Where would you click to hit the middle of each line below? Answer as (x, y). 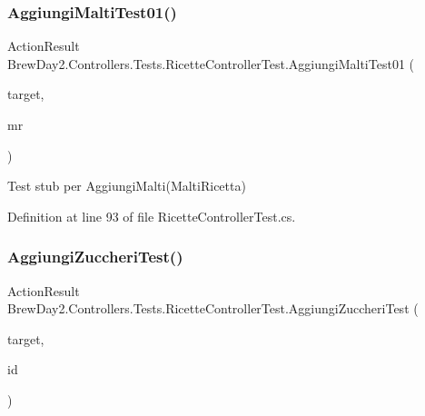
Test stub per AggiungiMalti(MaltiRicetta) (127, 186)
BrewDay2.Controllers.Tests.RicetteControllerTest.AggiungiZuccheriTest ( (213, 308)
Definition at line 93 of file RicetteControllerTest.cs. (152, 216)
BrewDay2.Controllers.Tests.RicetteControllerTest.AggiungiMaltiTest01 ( (211, 63)
